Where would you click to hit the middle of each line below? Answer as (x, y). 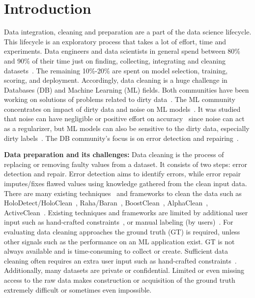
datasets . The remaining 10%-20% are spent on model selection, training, (116, 70)
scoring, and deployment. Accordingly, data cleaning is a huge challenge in (116, 80)
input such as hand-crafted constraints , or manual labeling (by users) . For (119, 222)
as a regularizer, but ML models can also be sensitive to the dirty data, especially (127, 128)
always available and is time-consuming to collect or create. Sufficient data (116, 251)
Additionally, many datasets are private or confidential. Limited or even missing (124, 270)
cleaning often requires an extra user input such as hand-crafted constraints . (120, 260)
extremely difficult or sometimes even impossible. (78, 289)
